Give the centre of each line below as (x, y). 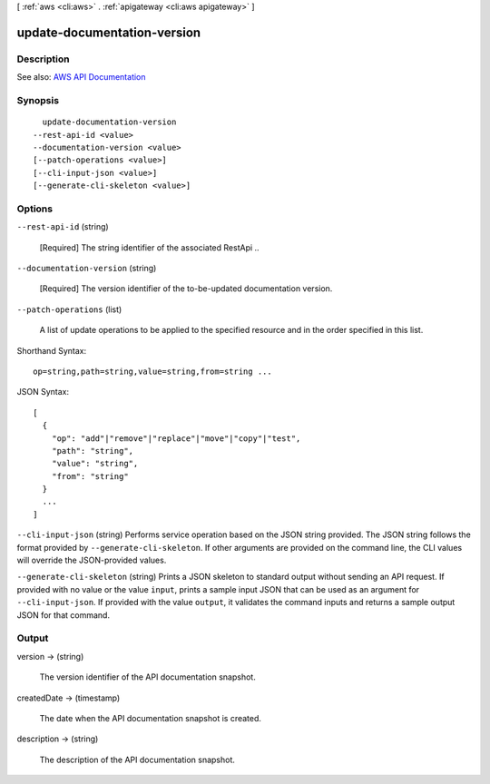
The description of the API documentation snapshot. (137, 759)
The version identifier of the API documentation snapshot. (147, 677)
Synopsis (38, 100)
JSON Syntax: (43, 392)
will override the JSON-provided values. (92, 560)
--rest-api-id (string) (63, 227)
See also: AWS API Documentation (81, 77)
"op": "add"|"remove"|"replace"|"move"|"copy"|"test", (176, 438)
